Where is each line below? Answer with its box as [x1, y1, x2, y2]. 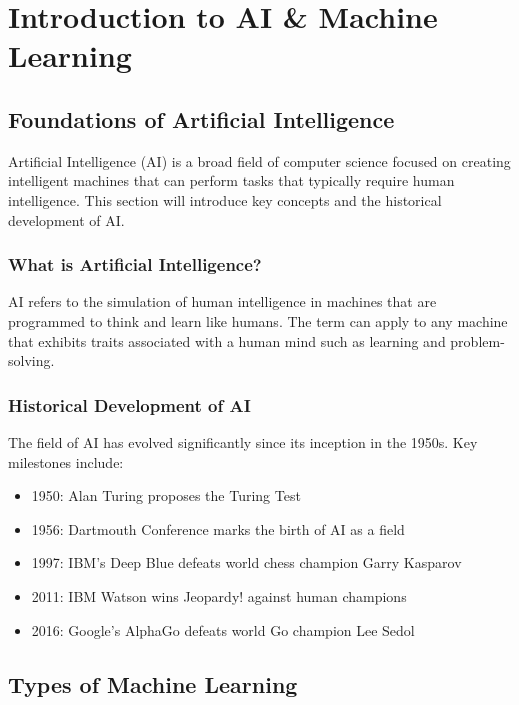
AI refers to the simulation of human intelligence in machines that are [8, 291, 437, 312]
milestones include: [8, 451, 124, 472]
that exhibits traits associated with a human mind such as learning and [8, 330, 446, 351]
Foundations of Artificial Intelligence [8, 103, 395, 134]
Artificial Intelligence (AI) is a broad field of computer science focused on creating [8, 150, 511, 171]
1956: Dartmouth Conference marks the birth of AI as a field [31, 518, 405, 539]
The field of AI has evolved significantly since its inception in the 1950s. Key [8, 431, 478, 452]
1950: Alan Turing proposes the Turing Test [31, 485, 301, 506]
